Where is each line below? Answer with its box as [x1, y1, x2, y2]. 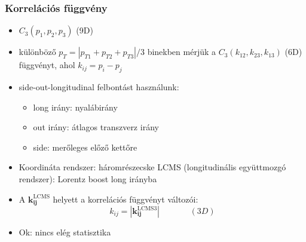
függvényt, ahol [19, 59, 75, 71]
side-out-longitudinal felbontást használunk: [19, 81, 179, 93]
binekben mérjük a [147, 45, 216, 58]
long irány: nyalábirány [33, 100, 118, 113]
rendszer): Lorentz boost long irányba [19, 172, 157, 185]
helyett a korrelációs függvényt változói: [53, 192, 198, 205]
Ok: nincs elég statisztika [19, 226, 111, 238]
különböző [19, 45, 56, 58]
